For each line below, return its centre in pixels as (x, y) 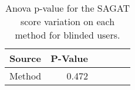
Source (25, 58)
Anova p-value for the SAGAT (67, 8)
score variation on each (67, 21)
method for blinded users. (67, 35)
